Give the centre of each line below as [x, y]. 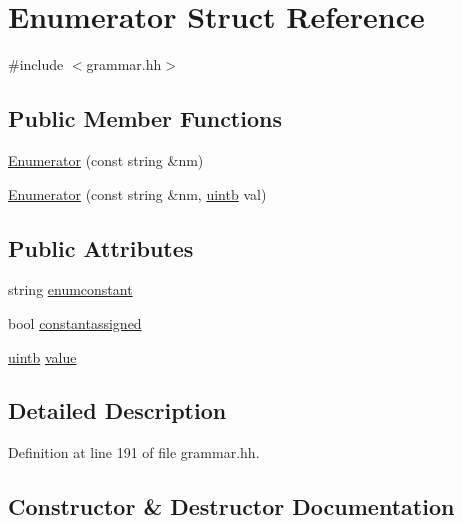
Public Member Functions [145, 118]
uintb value [42, 356]
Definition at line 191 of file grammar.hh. [134, 452]
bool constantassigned [75, 322]
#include [36, 64]
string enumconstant [70, 289]
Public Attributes [101, 247]
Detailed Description [117, 410]
